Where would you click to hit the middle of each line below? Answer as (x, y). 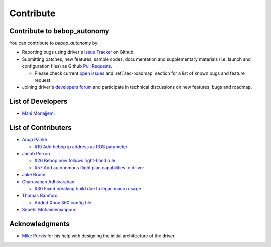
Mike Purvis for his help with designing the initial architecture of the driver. (99, 236)
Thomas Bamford (40, 196)
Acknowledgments (40, 224)
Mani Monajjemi (38, 113)
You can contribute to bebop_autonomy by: (54, 43)
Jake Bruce (34, 175)
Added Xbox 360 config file (63, 202)
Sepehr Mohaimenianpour (49, 210)
